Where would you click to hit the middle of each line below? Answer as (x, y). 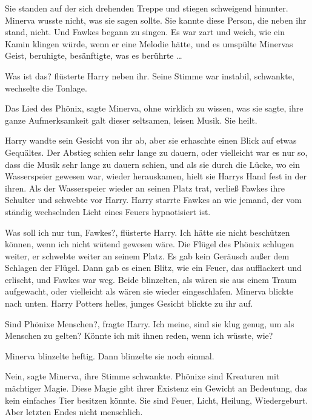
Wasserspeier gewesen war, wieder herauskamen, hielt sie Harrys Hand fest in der (156, 176)
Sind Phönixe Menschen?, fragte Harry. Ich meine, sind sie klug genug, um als (150, 323)
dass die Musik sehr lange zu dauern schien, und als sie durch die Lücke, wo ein (152, 164)
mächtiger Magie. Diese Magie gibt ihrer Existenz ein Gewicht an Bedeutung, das (156, 388)
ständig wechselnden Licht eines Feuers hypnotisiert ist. (108, 211)
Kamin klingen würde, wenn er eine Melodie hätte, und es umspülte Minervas (149, 43)
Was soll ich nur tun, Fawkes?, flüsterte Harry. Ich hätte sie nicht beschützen (148, 232)
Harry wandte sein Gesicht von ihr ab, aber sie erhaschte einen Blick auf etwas (151, 140)
